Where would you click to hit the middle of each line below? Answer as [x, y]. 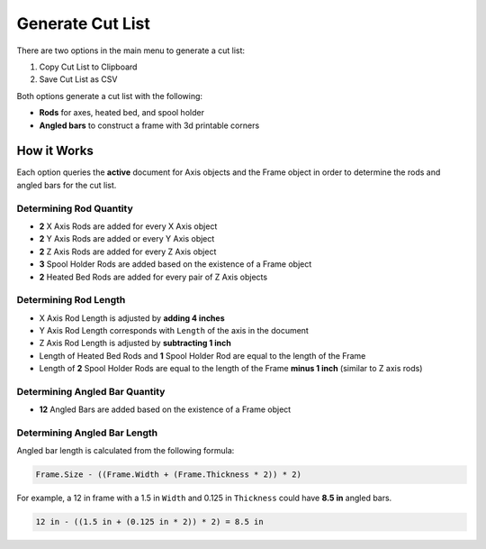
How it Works [55, 151]
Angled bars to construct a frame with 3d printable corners [149, 125]
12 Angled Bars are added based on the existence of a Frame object [165, 409]
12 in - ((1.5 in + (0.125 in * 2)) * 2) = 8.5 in [150, 522]
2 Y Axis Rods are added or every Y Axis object [127, 239]
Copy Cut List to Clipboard [88, 67]
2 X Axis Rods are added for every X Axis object [128, 226]
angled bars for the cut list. [67, 185]
